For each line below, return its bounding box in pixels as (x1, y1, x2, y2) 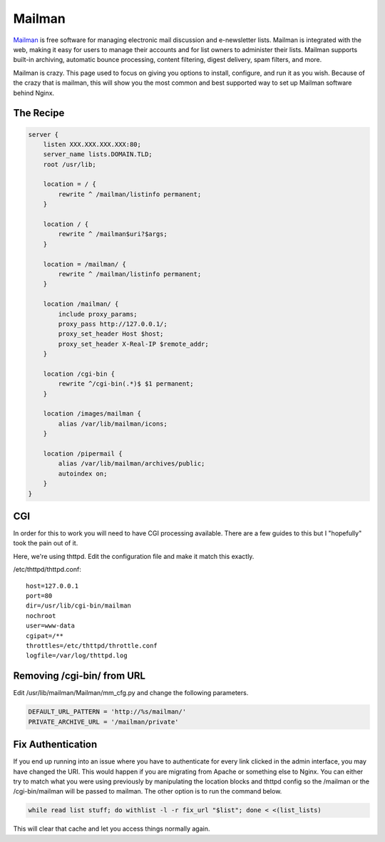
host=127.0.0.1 (26, 582, 79, 590)
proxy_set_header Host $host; (58, 330, 164, 338)
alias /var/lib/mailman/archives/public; (58, 460, 205, 468)
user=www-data (26, 622, 75, 630)
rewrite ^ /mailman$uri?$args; (58, 230, 168, 238)
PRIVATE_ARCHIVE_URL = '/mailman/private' (28, 717, 179, 726)
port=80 (26, 592, 53, 600)
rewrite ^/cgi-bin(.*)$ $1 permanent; (58, 380, 194, 388)
